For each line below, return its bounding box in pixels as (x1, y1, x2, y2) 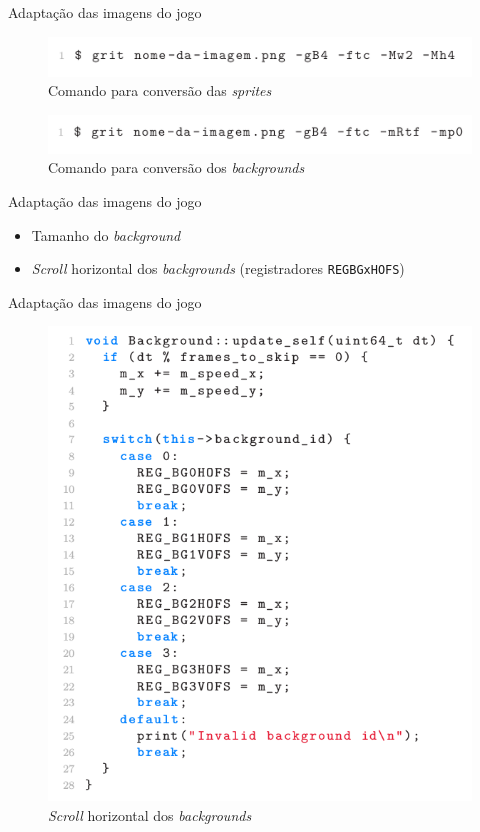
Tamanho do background (31, 224, 181, 245)
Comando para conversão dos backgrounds (48, 157, 305, 178)
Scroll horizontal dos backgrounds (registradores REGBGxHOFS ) (31, 258, 405, 279)
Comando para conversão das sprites (48, 80, 272, 101)
